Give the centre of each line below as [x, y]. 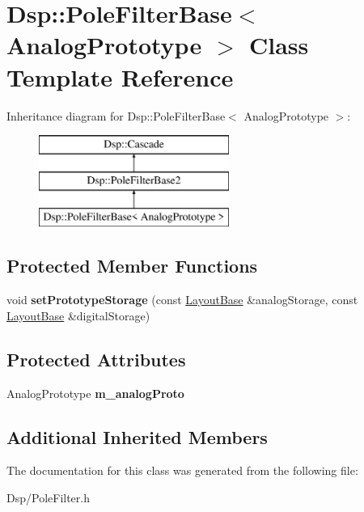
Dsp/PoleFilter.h [48, 498]
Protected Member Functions [132, 266]
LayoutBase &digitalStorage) [78, 315]
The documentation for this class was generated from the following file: [182, 470]
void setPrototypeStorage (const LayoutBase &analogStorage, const [182, 300]
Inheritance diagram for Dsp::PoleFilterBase [116, 115]
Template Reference [120, 76]
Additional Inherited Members [137, 436]
